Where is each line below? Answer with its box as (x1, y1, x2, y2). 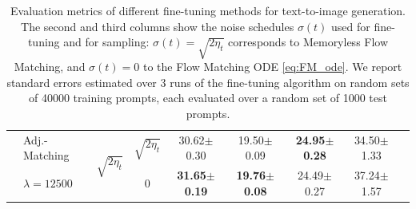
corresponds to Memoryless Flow (227, 34, 389, 50)
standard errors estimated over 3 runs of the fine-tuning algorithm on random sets (6, 73, 410, 90)
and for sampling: (63, 34, 150, 50)
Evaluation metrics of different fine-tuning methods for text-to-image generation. (10, 2, 406, 18)
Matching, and (14, 57, 86, 74)
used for (331, 18, 370, 34)
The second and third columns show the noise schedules (21, 18, 294, 34)
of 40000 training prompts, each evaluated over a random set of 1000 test (29, 89, 387, 106)
